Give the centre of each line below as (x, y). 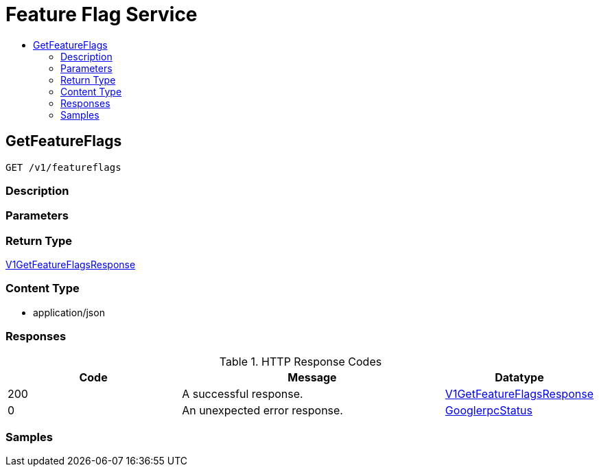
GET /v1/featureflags (63, 167)
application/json (69, 312)
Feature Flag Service (102, 14)
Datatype (519, 377)
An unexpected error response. (262, 410)
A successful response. (243, 393)
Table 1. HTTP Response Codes (301, 361)
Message (312, 377)
